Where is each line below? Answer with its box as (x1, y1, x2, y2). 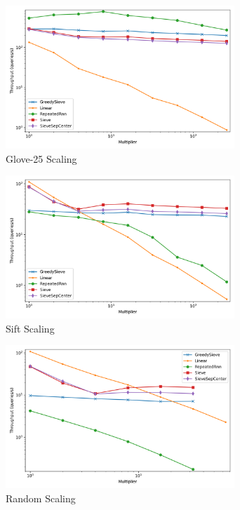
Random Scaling (6, 490, 76, 505)
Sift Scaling (6, 321, 55, 335)
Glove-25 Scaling (6, 151, 77, 166)
